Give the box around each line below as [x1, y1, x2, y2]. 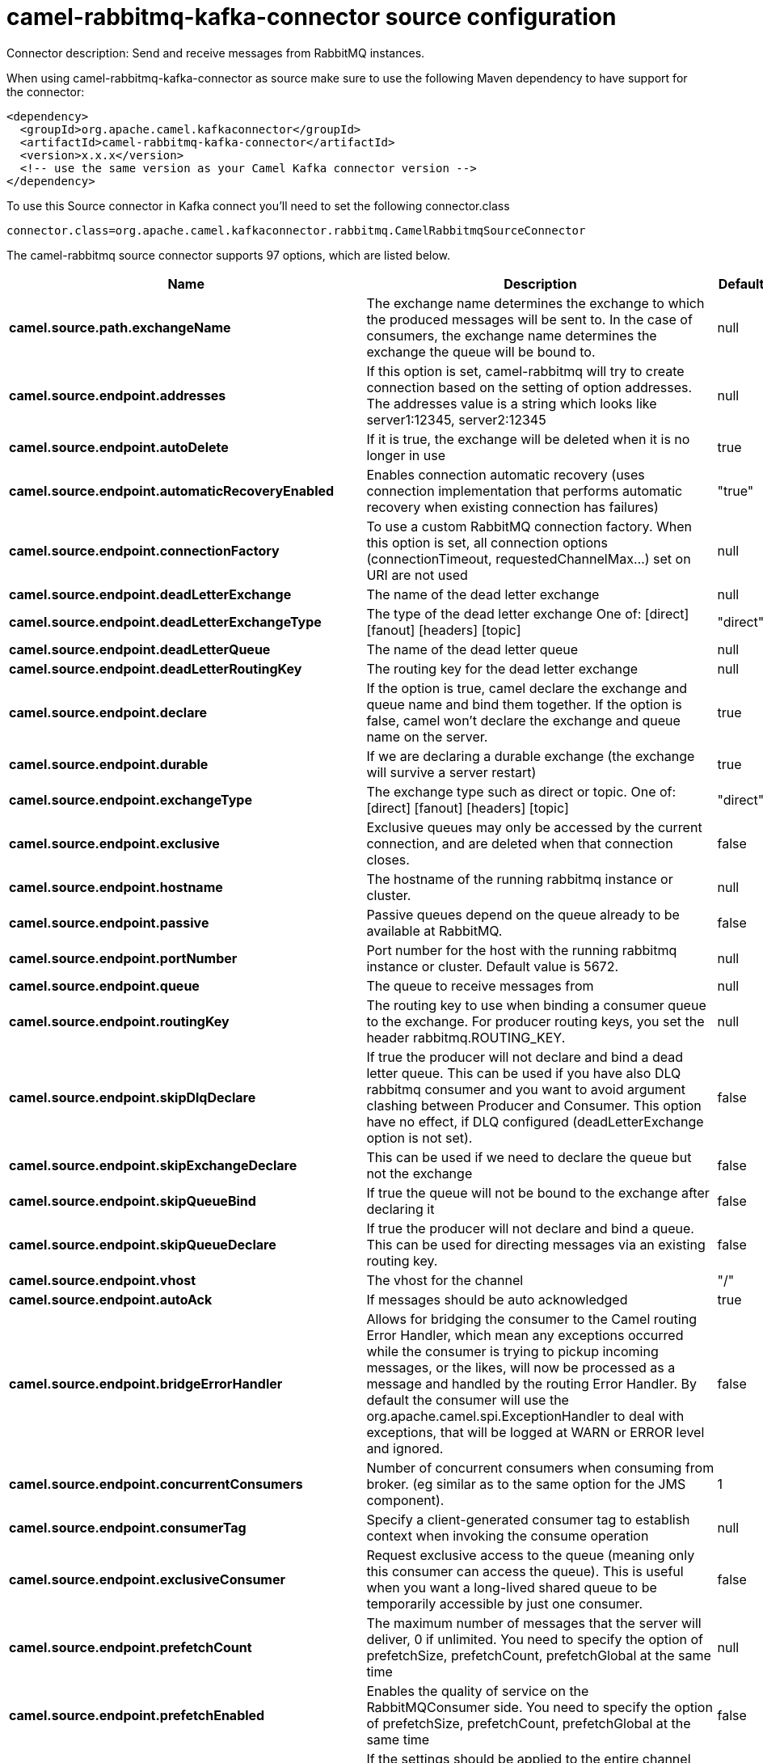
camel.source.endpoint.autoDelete [9, 438, 229, 455]
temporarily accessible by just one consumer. [366, 1595, 643, 1612]
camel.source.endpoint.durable [9, 755, 209, 772]
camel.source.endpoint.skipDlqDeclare [9, 1089, 256, 1106]
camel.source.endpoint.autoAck [9, 1291, 213, 1308]
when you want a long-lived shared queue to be [366, 1579, 657, 1596]
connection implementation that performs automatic [366, 482, 683, 499]
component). [366, 1491, 445, 1508]
